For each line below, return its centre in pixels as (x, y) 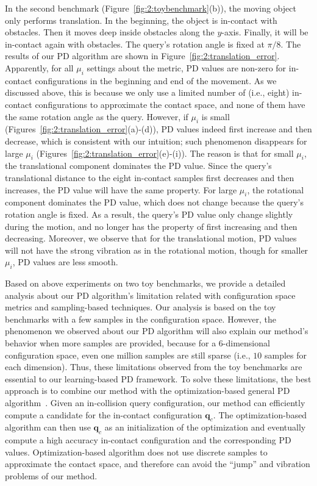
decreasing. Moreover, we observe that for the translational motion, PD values (151, 238)
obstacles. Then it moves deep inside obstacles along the (110, 32)
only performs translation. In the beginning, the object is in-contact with (141, 20)
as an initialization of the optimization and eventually (205, 427)
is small (215, 116)
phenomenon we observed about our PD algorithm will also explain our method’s (157, 331)
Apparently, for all (39, 67)
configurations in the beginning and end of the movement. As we (156, 80)
